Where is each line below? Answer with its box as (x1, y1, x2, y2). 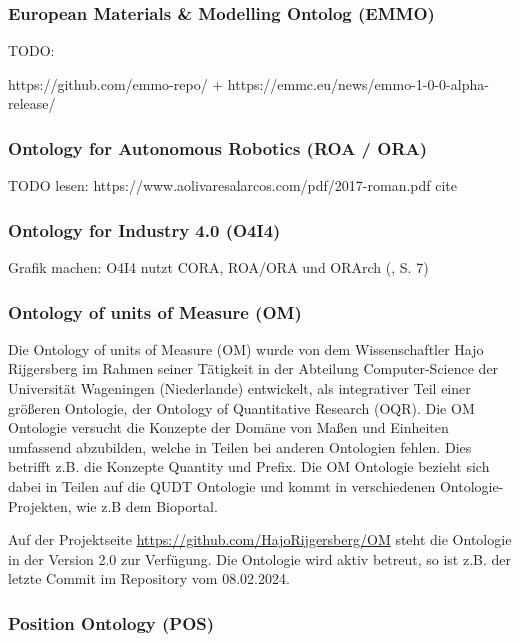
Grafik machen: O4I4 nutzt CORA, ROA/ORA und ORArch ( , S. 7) (8, 257, 429, 278)
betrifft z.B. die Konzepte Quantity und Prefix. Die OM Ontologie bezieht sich (8, 456, 490, 477)
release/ (8, 93, 56, 114)
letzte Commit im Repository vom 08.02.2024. (8, 568, 290, 589)
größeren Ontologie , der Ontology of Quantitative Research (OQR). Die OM (8, 397, 475, 418)
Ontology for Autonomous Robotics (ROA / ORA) (8, 135, 428, 160)
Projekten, (8, 495, 72, 516)
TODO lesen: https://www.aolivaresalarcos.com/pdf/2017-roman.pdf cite (8, 175, 458, 196)
